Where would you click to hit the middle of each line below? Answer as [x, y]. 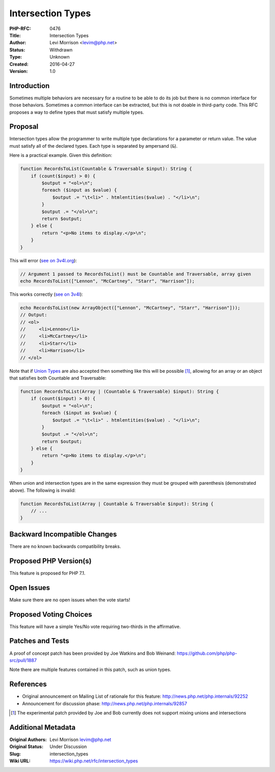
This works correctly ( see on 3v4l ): [46, 294]
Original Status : [26, 747]
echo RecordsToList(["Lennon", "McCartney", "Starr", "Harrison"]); [107, 281]
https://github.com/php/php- [207, 653]
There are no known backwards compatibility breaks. [65, 546]
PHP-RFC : [20, 29]
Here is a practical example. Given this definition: [61, 155]
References [28, 684]
